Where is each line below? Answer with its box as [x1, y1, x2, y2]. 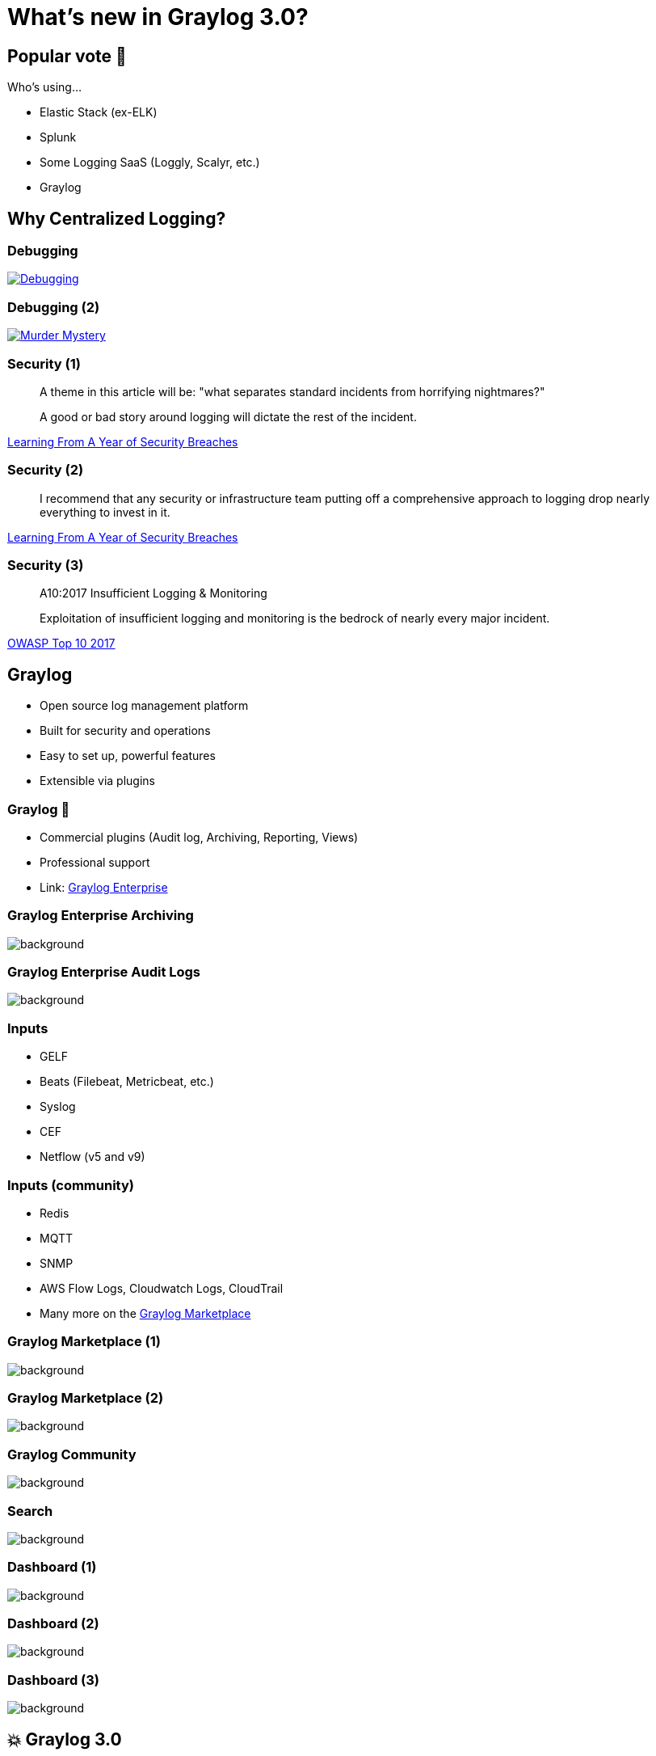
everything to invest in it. [40, 504, 170, 519]
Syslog [40, 1100, 76, 1114]
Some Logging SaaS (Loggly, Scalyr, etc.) [40, 155, 260, 170]
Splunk [40, 130, 77, 145]
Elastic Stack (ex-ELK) [40, 105, 158, 120]
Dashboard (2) [7, 1615, 99, 1632]
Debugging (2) [7, 298, 100, 315]
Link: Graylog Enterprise [40, 880, 168, 894]
